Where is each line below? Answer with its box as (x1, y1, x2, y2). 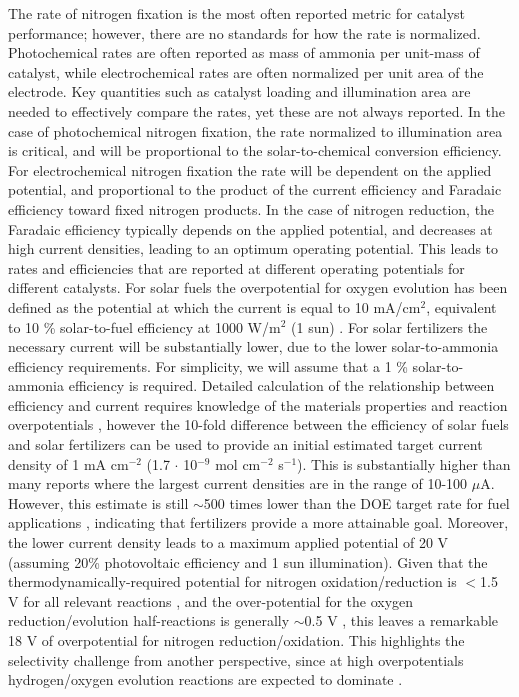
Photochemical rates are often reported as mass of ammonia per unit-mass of (8, 42, 480, 63)
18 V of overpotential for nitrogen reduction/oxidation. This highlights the (8, 630, 465, 650)
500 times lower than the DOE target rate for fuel (203, 492, 510, 513)
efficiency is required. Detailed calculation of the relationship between (68, 375, 495, 396)
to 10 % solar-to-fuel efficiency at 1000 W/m (8, 316, 281, 337)
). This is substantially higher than (297, 453, 511, 474)
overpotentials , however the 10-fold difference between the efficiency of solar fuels (8, 414, 509, 435)
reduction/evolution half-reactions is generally (8, 610, 290, 631)
